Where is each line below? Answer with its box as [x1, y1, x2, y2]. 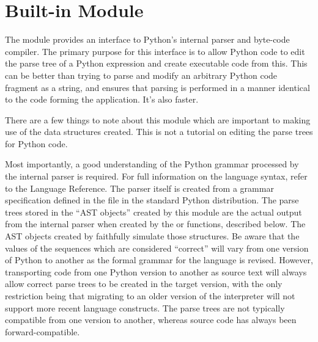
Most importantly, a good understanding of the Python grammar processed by [5, 158, 299, 170]
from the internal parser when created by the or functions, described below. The [5, 217, 306, 230]
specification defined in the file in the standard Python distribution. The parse [5, 194, 299, 206]
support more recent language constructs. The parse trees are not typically [5, 301, 285, 314]
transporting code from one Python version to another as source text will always [5, 265, 307, 278]
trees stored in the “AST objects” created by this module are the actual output [5, 205, 302, 218]
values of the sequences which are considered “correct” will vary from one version [5, 241, 309, 254]
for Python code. [5, 137, 68, 150]
